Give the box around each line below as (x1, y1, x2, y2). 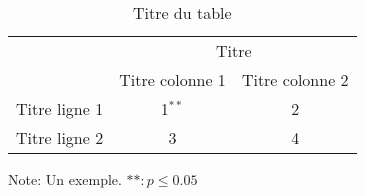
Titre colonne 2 (241, 68, 349, 91)
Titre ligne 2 (16, 126, 104, 149)
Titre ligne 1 (16, 97, 104, 120)
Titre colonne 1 (119, 68, 226, 91)
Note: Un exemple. (8, 169, 122, 189)
